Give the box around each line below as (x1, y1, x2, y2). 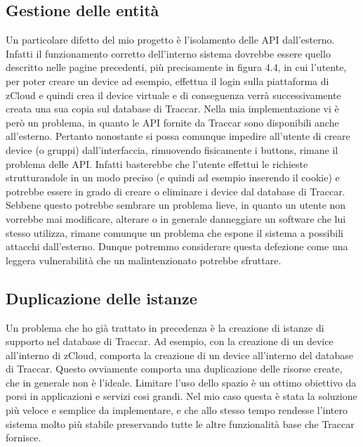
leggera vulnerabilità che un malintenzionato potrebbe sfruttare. (6, 252, 282, 267)
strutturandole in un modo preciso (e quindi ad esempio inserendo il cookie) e (6, 170, 340, 185)
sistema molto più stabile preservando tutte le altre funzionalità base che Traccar (6, 416, 355, 431)
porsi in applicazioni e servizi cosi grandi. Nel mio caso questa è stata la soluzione (6, 389, 357, 403)
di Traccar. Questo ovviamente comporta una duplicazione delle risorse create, (6, 361, 343, 376)
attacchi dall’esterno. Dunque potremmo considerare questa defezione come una (6, 239, 348, 254)
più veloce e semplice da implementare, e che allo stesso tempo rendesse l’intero (6, 403, 348, 417)
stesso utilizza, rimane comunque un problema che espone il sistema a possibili (6, 225, 343, 240)
